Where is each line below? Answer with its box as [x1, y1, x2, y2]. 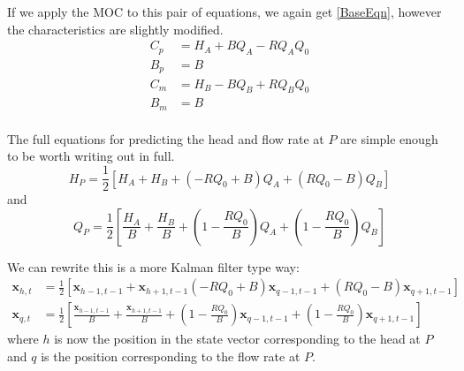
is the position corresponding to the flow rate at [41, 346, 300, 365]
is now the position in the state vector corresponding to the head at [54, 329, 421, 348]
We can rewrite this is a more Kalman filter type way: [7, 257, 300, 276]
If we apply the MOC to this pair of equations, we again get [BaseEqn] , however [7, 3, 442, 20]
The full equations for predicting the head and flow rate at [7, 129, 324, 148]
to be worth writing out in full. [7, 147, 175, 165]
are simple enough [340, 129, 438, 148]
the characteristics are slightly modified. [7, 19, 224, 38]
